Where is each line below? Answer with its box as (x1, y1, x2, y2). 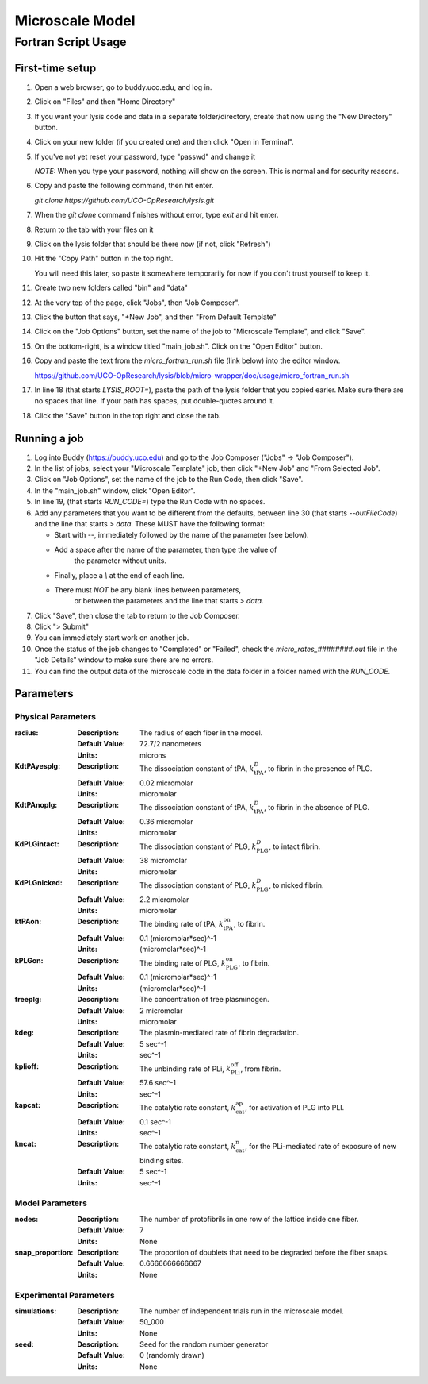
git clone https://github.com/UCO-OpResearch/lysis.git (34, 195, 215, 205)
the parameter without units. (74, 556, 166, 565)
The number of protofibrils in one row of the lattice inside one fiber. (139, 1214, 360, 1224)
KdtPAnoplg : (14, 800, 58, 810)
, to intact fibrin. (268, 842, 321, 851)
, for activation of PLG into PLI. (244, 1102, 345, 1112)
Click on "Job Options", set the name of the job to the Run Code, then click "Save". (34, 475, 304, 484)
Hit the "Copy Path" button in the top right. (34, 254, 174, 264)
